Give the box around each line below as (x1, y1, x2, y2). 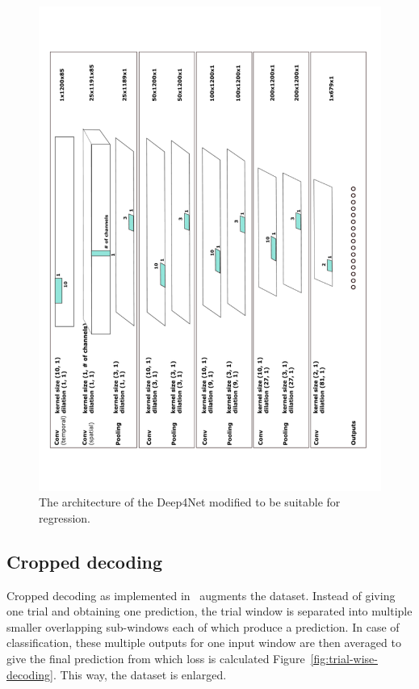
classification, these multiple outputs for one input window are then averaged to (6, 634, 401, 651)
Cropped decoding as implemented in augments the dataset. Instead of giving (6, 586, 396, 603)
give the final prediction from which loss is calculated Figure (6, 650, 305, 667)
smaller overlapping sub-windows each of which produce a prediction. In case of (6, 618, 400, 635)
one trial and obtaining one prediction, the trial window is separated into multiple (6, 603, 413, 620)
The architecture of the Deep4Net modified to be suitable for (39, 494, 341, 510)
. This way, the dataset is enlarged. (52, 666, 227, 683)
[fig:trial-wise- (310, 650, 378, 667)
